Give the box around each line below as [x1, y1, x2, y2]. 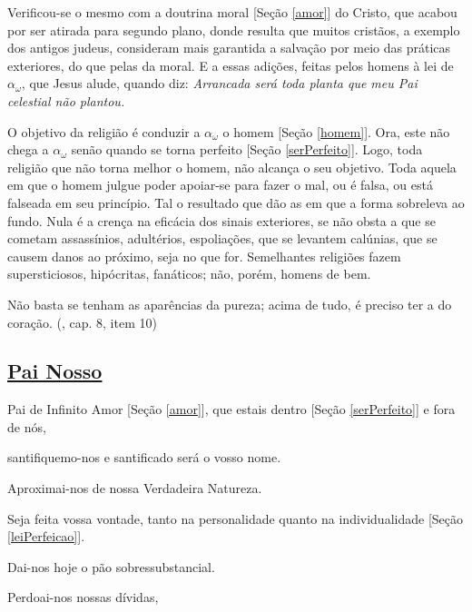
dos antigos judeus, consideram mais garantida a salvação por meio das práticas [7, 38, 451, 57]
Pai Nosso [7, 357, 103, 385]
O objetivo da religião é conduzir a [7, 122, 201, 141]
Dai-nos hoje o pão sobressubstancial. [7, 557, 215, 576]
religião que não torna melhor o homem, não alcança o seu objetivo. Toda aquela [7, 157, 457, 176]
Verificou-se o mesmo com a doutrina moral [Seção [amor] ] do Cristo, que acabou [7, 3, 457, 21]
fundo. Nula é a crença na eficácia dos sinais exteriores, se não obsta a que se [7, 211, 436, 230]
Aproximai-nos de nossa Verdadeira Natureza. [7, 479, 262, 498]
